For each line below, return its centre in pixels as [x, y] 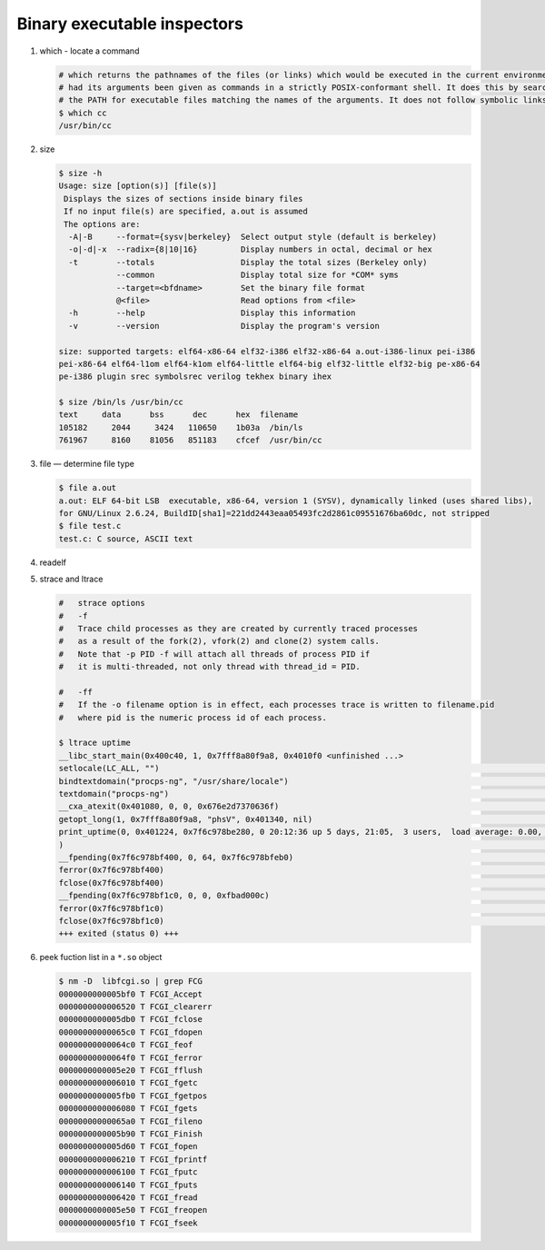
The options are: [102, 224]
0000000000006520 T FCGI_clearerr [135, 1007]
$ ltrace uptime [95, 743]
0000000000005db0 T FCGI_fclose [131, 1019]
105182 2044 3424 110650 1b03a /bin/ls [181, 427]
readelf [53, 562]
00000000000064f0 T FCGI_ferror [131, 1057]
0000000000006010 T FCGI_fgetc [129, 1083]
